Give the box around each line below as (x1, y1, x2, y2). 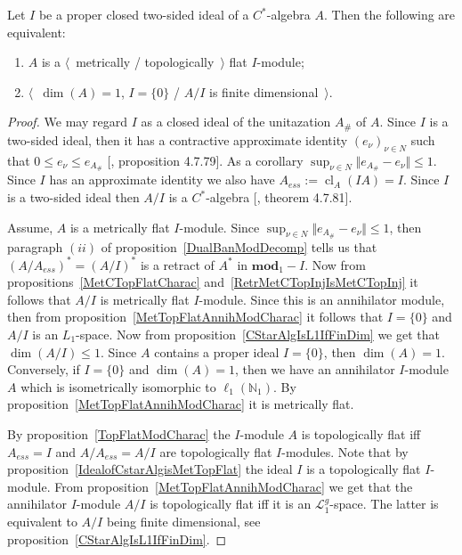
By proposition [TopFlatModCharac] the (7, 424, 231, 443)
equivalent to (7, 511, 77, 530)
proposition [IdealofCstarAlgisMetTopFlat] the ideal (7, 460, 293, 478)
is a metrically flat (69, 217, 170, 236)
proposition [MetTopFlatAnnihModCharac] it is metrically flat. (7, 395, 354, 413)
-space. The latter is (329, 494, 439, 513)
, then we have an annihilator (234, 360, 395, 379)
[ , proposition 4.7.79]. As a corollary (107, 151, 304, 169)
